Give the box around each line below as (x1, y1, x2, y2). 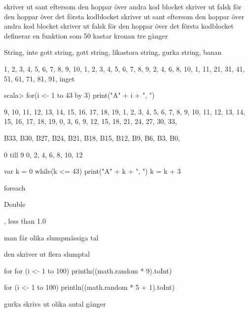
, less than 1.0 (4, 215, 46, 226)
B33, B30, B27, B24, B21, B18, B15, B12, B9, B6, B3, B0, (4, 132, 180, 143)
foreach (4, 182, 26, 193)
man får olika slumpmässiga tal (4, 232, 99, 242)
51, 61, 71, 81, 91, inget (4, 73, 75, 83)
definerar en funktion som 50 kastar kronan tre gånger (4, 30, 168, 40)
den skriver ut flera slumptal (4, 249, 90, 259)
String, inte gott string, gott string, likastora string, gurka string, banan (4, 47, 222, 57)
